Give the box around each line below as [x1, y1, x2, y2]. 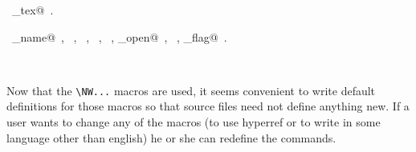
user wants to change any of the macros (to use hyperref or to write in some [6, 114, 381, 130]
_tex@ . [11, 2, 54, 18]
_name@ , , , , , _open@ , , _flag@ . [11, 28, 227, 45]
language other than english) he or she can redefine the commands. [6, 129, 336, 146]
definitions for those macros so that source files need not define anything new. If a [6, 98, 410, 114]
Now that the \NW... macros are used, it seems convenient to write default [6, 82, 376, 98]
